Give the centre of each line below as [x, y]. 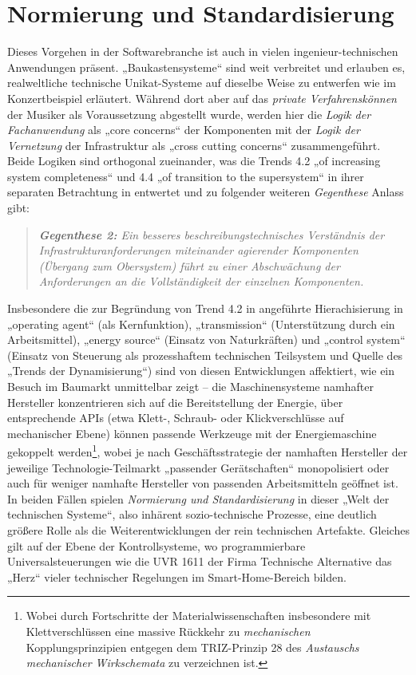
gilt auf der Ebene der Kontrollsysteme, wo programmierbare [156, 545]
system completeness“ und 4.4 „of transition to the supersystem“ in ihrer [186, 176]
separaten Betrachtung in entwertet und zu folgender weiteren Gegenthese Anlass [206, 192]
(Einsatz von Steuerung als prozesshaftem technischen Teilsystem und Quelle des [205, 355]
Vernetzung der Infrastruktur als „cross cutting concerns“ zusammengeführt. [194, 145]
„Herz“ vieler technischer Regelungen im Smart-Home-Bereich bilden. [177, 576]
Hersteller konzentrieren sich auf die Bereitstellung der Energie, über [175, 402]
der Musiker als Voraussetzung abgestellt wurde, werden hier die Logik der [189, 114]
